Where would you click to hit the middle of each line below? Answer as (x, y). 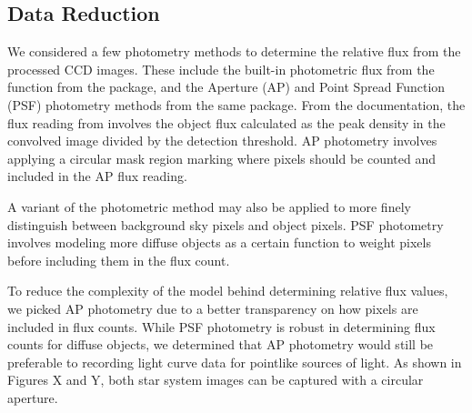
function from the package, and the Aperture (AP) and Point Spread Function (226, 87)
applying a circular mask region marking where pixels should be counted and (222, 158)
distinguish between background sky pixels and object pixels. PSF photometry (226, 224)
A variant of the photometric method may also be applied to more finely (209, 206)
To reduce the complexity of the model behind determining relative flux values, (228, 291)
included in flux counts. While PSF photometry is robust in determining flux (221, 326)
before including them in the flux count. (119, 260)
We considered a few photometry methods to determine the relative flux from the (234, 51)
